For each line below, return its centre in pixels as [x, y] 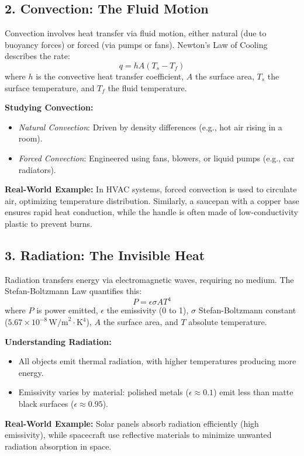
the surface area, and [141, 322]
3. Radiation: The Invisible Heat [105, 255]
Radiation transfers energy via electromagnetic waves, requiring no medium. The [149, 279]
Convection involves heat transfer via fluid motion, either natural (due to [136, 33]
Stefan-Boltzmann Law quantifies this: [73, 291]
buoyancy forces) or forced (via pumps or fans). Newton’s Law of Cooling [136, 44]
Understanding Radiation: [58, 341]
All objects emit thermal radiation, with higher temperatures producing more [157, 361]
